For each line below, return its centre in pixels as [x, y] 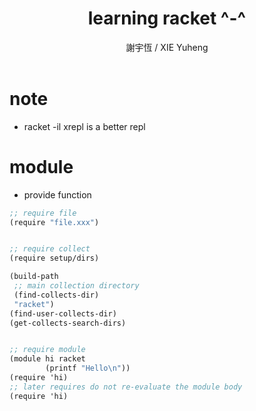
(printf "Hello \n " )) [88, 368]
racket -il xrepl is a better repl [84, 126]
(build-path [34, 277]
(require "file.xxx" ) [54, 222]
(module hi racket [47, 359]
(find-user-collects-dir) [63, 313]
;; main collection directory [76, 286]
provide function [57, 194]
